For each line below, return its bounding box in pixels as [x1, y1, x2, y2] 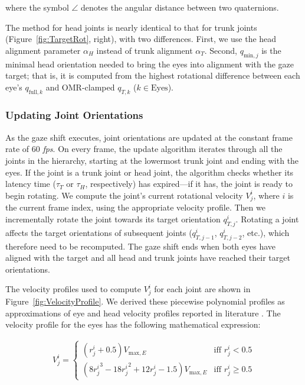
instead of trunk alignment [96, 44, 193, 56]
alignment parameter [5, 44, 81, 56]
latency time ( [5, 177, 56, 190]
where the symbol [5, 1, 69, 13]
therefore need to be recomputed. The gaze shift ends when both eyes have [5, 240, 276, 252]
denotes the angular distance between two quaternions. [81, 1, 279, 13]
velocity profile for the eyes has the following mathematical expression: [5, 318, 261, 331]
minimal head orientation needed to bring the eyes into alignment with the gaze [5, 57, 294, 70]
